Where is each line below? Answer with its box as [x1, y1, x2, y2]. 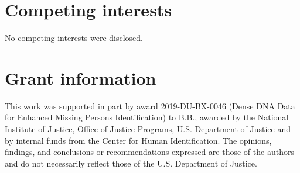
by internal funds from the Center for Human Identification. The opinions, [5, 134, 272, 146]
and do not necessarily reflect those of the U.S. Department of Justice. [5, 157, 257, 169]
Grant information [5, 65, 156, 89]
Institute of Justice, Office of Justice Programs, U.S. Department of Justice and [5, 123, 291, 135]
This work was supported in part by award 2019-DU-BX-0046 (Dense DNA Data [5, 99, 295, 112]
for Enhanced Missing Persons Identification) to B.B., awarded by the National [5, 111, 289, 123]
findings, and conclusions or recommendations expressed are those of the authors [5, 146, 294, 158]
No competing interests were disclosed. [5, 32, 144, 44]
